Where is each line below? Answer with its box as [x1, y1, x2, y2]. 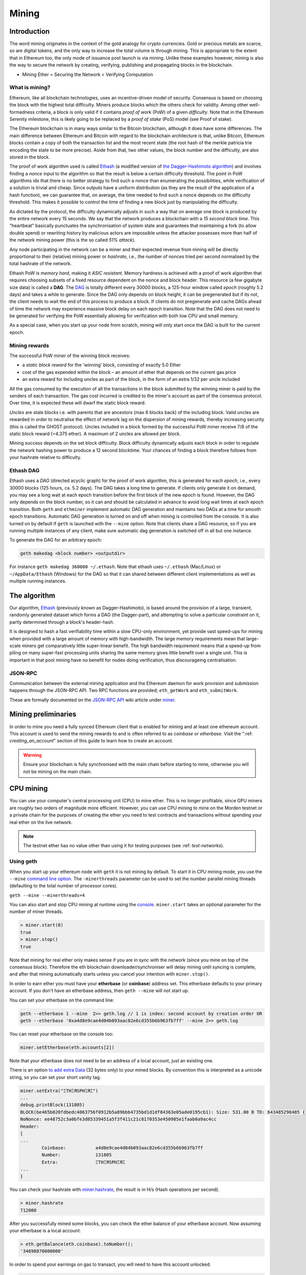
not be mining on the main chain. [23, 768, 92, 775]
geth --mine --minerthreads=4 [9, 892, 85, 898]
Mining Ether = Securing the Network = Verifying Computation [22, 71, 153, 78]
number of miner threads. [9, 908, 63, 915]
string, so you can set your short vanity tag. [9, 1074, 101, 1080]
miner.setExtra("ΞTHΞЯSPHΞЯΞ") [20, 1088, 99, 1093]
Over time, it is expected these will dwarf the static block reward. [9, 400, 146, 406]
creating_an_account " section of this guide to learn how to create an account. [9, 737, 173, 744]
